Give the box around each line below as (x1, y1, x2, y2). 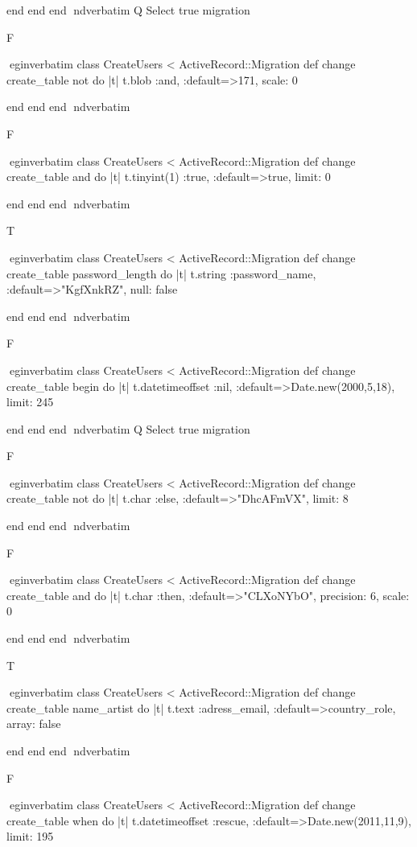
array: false (6, 715, 61, 732)
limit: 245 (6, 393, 54, 410)
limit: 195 (6, 828, 54, 845)
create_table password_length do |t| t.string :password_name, (6, 265, 316, 282)
